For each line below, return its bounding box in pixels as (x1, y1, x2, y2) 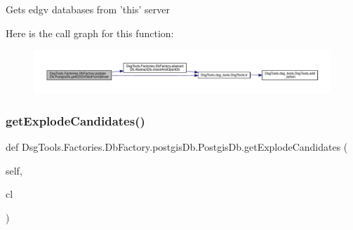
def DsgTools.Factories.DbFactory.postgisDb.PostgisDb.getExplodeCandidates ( (6, 140, 348, 154)
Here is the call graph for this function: (6, 25, 174, 40)
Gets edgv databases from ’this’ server (6, 2, 170, 16)
